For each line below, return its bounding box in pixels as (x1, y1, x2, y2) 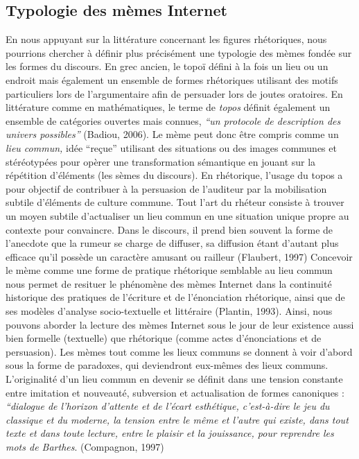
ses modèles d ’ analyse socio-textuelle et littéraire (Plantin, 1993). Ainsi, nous (6, 304, 333, 318)
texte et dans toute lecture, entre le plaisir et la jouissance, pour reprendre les (6, 426, 334, 440)
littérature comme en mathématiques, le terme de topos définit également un (6, 100, 331, 114)
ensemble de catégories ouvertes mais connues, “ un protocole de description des (6, 113, 341, 128)
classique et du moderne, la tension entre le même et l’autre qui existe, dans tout (6, 412, 349, 426)
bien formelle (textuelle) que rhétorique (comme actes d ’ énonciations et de (6, 331, 322, 345)
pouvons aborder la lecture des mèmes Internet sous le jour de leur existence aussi (6, 317, 354, 331)
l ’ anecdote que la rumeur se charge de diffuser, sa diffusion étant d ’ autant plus (6, 236, 339, 250)
